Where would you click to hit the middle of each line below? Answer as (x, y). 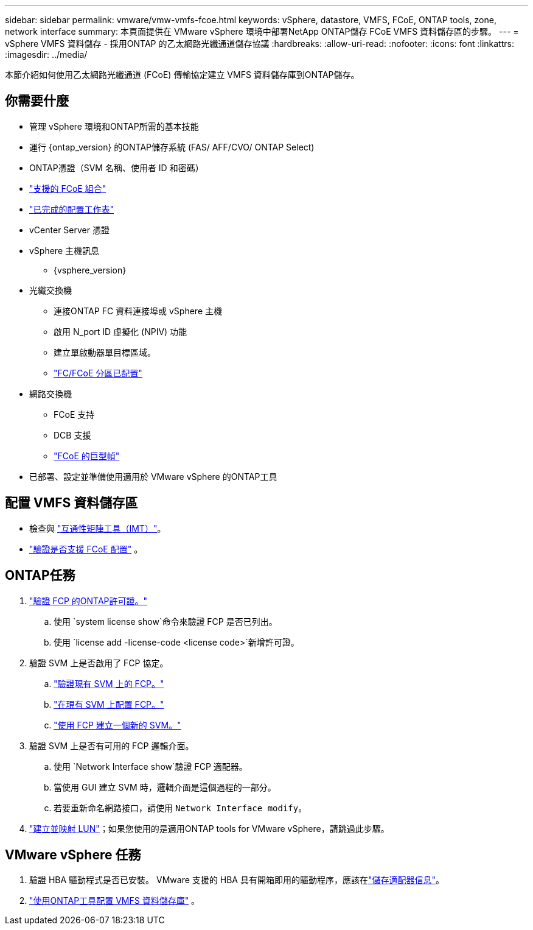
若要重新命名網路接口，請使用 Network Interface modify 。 (180, 808)
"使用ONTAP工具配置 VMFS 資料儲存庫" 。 (115, 901)
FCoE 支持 (74, 414)
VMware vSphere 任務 (73, 854)
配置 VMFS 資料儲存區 (71, 503)
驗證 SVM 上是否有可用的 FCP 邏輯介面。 (112, 745)
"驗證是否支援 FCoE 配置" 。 (86, 549)
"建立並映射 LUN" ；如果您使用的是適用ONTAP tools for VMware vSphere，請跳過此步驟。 (209, 828)
